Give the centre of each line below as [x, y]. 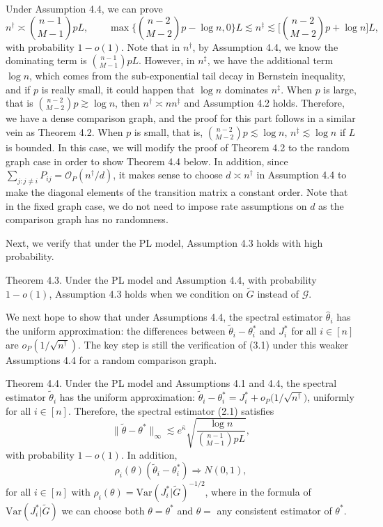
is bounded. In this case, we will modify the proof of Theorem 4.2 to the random [178, 147]
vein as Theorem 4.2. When [64, 131]
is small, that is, [169, 131]
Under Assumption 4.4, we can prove [84, 8]
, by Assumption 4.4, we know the [265, 46]
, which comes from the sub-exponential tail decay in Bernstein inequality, [188, 76]
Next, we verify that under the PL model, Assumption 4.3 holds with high [164, 242]
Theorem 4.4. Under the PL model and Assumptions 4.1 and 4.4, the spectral [171, 383]
